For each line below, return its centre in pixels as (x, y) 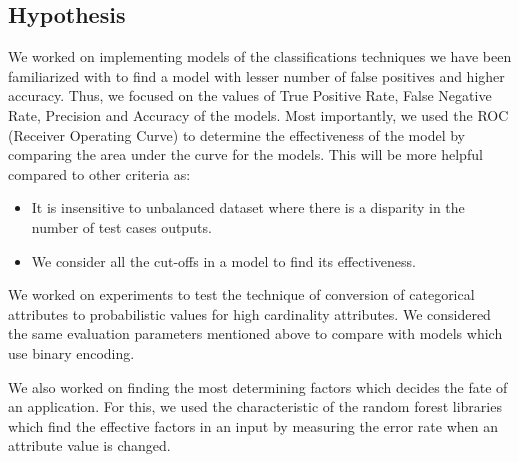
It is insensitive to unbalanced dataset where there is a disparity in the (248, 207)
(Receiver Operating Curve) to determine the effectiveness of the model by (237, 134)
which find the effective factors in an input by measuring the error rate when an (253, 425)
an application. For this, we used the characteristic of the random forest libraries (255, 406)
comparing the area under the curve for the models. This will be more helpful (245, 154)
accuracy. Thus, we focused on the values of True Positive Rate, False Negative (250, 95)
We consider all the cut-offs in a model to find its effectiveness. (223, 260)
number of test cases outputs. (121, 226)
